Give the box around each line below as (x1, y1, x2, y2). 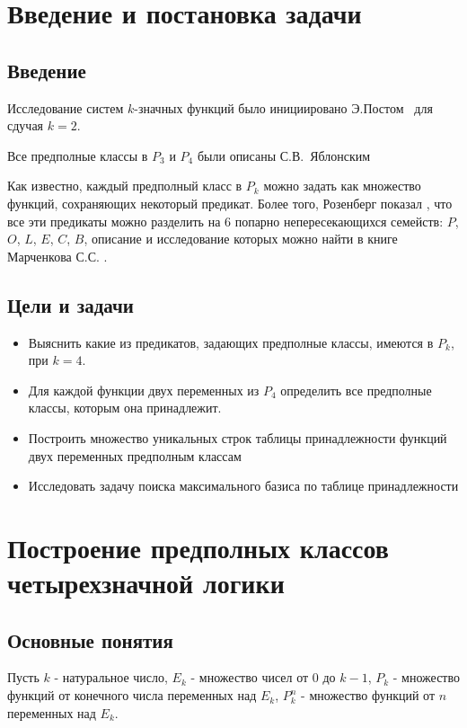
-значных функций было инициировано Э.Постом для (134, 98, 433, 117)
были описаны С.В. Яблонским (197, 146, 371, 164)
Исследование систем (7, 98, 124, 117)
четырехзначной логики (7, 564, 285, 601)
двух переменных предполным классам (28, 446, 242, 465)
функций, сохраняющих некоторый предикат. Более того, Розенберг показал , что (7, 193, 453, 212)
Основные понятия (7, 626, 173, 653)
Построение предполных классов (7, 528, 389, 565)
